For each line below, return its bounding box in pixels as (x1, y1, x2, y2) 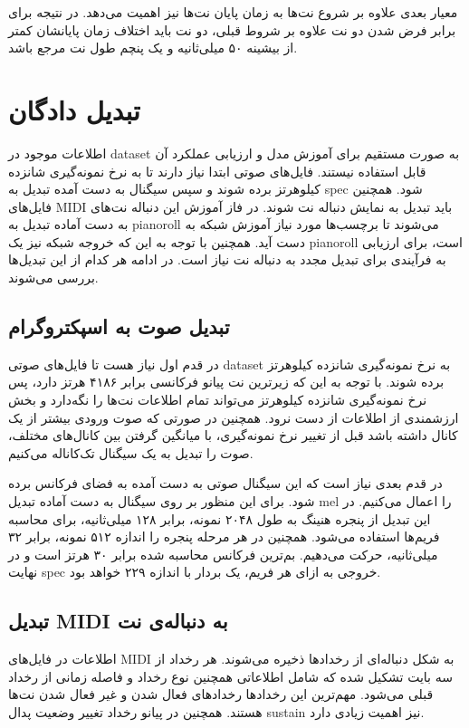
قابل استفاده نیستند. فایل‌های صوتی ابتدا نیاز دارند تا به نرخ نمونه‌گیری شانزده (8, 161, 426, 180)
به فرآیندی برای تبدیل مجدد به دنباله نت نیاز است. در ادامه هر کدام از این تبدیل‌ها (8, 250, 446, 269)
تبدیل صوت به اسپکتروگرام (8, 312, 230, 340)
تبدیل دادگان (8, 91, 140, 128)
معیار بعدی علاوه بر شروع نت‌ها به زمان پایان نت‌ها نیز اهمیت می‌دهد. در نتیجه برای (8, 3, 458, 21)
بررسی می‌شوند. (8, 268, 99, 287)
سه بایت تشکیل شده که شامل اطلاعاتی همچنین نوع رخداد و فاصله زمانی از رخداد (8, 666, 453, 685)
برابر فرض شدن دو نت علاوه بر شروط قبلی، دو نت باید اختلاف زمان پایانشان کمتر (8, 20, 456, 39)
